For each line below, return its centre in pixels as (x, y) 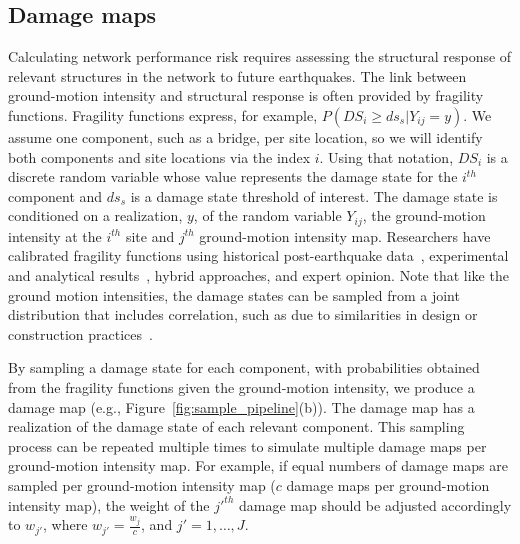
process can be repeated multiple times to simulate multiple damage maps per (247, 445)
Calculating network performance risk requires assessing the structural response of (260, 56)
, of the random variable (267, 215)
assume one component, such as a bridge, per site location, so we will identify (245, 136)
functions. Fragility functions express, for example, (163, 114)
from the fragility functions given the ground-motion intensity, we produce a (241, 386)
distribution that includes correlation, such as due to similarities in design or (243, 314)
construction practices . (80, 333)
